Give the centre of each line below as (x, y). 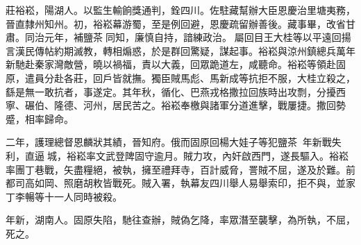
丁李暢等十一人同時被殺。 (64, 196)
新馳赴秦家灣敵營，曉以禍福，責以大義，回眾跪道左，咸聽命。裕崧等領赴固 (176, 64)
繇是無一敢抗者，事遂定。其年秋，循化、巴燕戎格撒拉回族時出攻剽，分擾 (171, 91)
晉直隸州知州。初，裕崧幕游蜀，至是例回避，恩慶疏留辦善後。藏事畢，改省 (176, 23)
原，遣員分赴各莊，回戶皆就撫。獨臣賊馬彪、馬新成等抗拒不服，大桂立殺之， (180, 77)
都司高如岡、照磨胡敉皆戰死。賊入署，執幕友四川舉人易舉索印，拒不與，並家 (180, 183)
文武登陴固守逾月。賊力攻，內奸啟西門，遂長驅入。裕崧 (222, 155)
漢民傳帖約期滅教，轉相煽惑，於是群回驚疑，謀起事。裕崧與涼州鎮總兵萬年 (185, 50)
